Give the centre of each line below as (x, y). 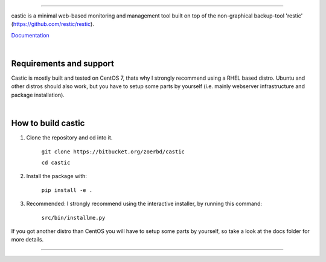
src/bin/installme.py (73, 218)
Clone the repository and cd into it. (69, 138)
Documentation (30, 35)
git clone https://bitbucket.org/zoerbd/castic (113, 152)
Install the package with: (57, 176)
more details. (27, 240)
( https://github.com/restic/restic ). (53, 24)
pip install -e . (67, 190)
